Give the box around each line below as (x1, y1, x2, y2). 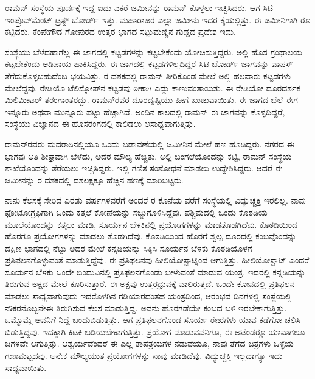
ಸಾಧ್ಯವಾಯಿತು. (5, 361, 47, 374)
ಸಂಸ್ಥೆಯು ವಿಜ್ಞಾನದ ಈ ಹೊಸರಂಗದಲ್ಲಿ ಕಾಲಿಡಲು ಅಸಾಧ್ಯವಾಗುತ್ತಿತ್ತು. (5, 117, 196, 130)
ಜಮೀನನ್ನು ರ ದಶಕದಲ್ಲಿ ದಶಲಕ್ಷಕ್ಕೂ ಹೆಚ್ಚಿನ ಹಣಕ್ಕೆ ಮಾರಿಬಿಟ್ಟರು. (5, 173, 184, 186)
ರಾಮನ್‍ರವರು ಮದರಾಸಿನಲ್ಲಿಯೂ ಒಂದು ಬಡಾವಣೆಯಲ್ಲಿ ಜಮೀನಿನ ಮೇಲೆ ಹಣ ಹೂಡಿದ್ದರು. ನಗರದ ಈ (5, 137, 294, 150)
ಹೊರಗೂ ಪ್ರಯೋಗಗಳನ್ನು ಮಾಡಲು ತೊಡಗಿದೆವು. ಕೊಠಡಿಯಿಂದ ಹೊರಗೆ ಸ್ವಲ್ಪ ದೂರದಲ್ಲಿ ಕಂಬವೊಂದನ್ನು (5, 230, 297, 243)
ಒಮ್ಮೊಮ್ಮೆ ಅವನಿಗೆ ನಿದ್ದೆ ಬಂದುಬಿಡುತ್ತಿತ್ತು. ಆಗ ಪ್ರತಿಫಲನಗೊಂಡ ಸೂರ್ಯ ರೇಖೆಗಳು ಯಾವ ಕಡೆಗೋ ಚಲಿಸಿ (5, 313, 300, 326)
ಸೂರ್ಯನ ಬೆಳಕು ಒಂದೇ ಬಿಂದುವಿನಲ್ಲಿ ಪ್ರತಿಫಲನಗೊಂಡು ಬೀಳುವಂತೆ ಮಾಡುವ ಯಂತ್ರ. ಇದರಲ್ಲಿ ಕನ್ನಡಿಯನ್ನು (5, 265, 306, 278)
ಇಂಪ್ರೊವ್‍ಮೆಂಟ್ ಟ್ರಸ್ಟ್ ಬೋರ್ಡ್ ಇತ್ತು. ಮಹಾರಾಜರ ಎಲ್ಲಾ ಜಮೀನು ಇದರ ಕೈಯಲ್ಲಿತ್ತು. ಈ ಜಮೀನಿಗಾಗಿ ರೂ (5, 13, 311, 26)
